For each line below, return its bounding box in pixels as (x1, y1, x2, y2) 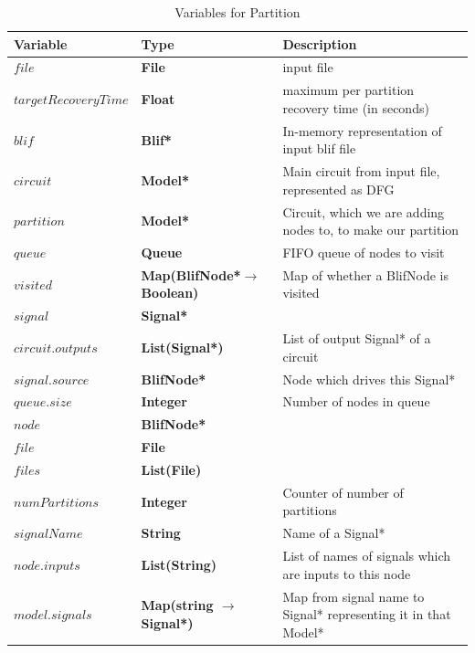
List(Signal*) (141, 337, 224, 356)
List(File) (141, 459, 202, 479)
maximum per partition (282, 80, 415, 100)
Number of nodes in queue (282, 392, 430, 411)
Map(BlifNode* (141, 265, 241, 284)
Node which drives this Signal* (282, 369, 456, 388)
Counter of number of (282, 482, 404, 501)
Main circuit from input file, (282, 162, 440, 181)
